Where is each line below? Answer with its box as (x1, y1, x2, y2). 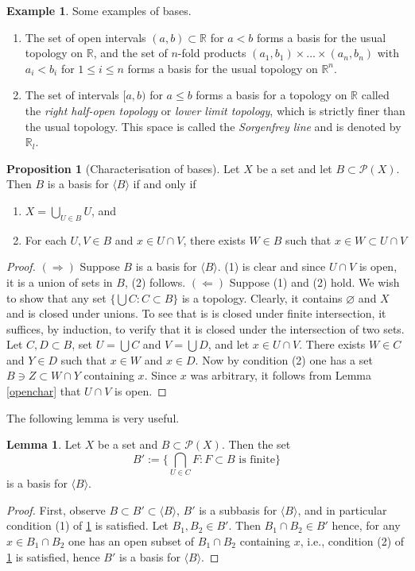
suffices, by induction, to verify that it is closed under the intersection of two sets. (6, 320, 405, 337)
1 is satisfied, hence (6, 548, 100, 565)
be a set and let (256, 160, 332, 176)
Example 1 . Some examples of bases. (6, 2, 192, 18)
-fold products (177, 44, 246, 61)
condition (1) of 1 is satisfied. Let (6, 517, 169, 534)
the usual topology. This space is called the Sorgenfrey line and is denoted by (25, 118, 401, 134)
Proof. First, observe (6, 501, 106, 518)
